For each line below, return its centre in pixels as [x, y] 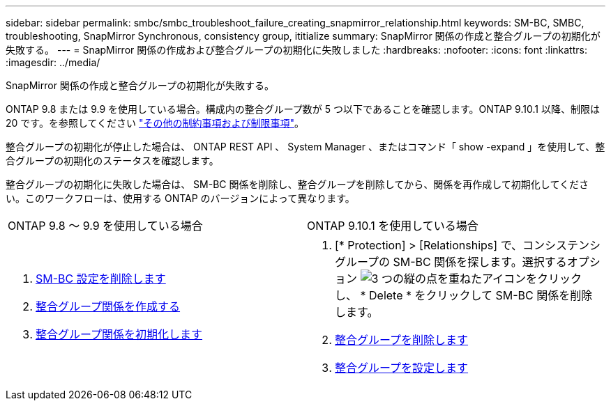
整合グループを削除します [402, 340]
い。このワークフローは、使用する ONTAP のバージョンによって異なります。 [180, 198]
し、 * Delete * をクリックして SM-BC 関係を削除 [464, 295]
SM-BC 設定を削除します [101, 279]
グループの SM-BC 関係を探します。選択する [451, 262]
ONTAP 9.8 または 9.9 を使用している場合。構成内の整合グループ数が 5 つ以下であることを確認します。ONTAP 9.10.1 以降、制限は [303, 109]
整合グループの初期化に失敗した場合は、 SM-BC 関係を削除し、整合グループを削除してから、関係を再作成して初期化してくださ [297, 184]
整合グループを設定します [402, 368]
